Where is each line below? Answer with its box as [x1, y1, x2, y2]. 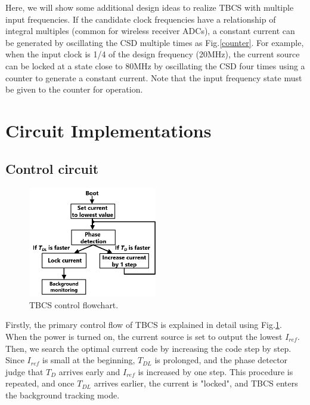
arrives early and [58, 365, 120, 378]
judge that [5, 365, 44, 378]
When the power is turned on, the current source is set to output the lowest [5, 330, 283, 342]
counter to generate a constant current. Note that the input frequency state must [5, 71, 302, 84]
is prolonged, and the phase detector [154, 354, 288, 366]
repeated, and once [5, 377, 75, 389]
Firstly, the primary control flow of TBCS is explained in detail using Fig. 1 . [5, 318, 282, 331]
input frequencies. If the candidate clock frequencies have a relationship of [5, 13, 276, 25]
